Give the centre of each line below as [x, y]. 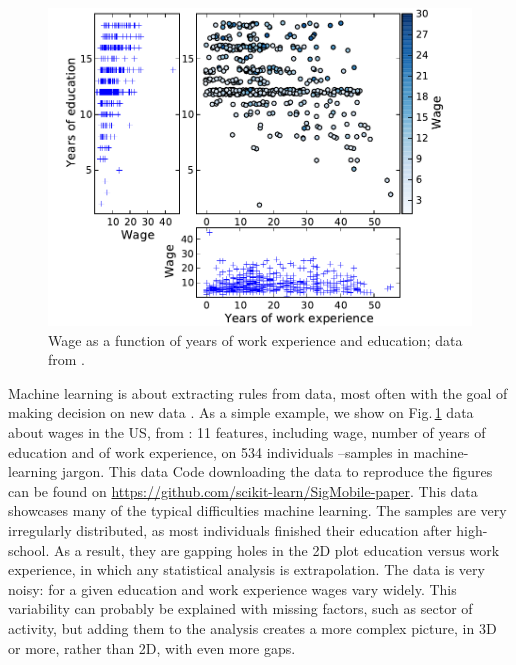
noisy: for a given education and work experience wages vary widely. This [232, 588]
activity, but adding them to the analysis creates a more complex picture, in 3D [252, 627]
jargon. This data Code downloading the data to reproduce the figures [277, 471]
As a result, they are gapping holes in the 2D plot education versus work [276, 549]
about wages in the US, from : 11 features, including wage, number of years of [247, 431]
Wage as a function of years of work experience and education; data [255, 339]
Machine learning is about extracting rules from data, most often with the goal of [258, 392]
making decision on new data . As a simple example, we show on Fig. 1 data [241, 412]
